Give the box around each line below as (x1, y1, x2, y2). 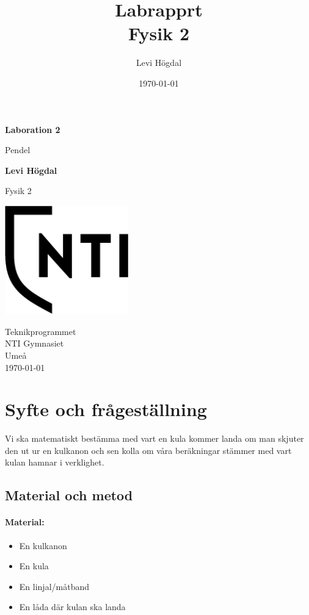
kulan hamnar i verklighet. (5, 456, 104, 469)
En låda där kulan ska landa (19, 600, 126, 613)
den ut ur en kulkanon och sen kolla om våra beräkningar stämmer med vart (5, 444, 292, 456)
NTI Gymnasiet (5, 337, 64, 350)
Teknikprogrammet (5, 325, 76, 337)
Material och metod (5, 486, 133, 505)
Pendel (5, 143, 31, 156)
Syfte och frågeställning (5, 397, 207, 422)
